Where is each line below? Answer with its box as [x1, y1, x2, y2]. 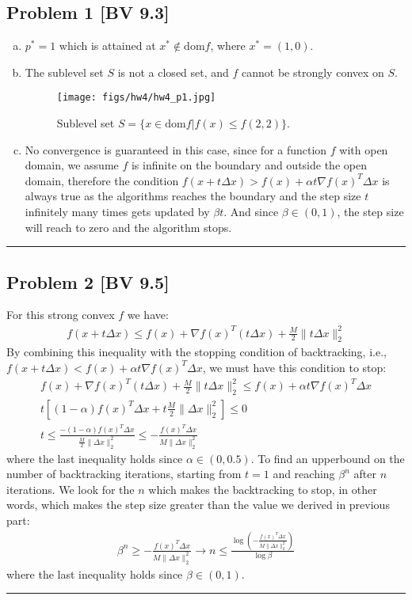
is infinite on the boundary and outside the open [131, 157, 367, 173]
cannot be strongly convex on [242, 63, 384, 80]
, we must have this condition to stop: [202, 359, 387, 375]
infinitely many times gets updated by [25, 203, 210, 220]
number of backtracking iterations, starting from [6, 465, 242, 482]
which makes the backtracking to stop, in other [148, 480, 377, 497]
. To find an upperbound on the [250, 450, 405, 466]
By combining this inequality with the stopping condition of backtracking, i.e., [6, 344, 387, 360]
